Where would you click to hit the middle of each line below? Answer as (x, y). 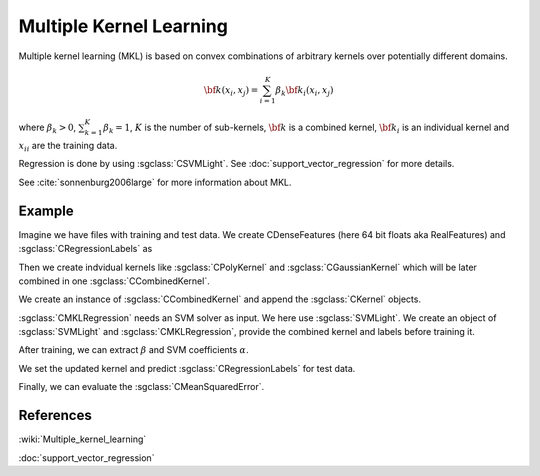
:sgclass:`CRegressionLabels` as (85, 249)
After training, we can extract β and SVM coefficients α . (133, 350)
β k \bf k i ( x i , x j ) (304, 91)
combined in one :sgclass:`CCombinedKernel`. (114, 281)
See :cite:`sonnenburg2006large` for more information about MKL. (155, 182)
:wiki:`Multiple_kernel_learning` (82, 439)
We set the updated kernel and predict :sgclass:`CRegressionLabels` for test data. (187, 368)
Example (46, 210)
